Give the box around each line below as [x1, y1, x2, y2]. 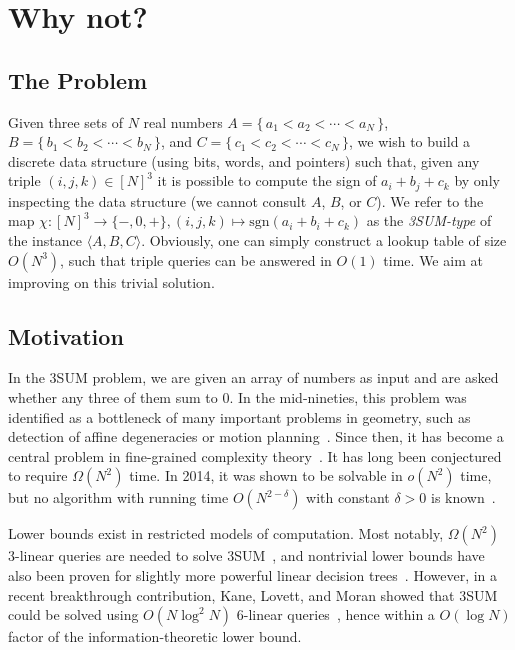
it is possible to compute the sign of [157, 170, 377, 191]
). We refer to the [376, 190, 484, 211]
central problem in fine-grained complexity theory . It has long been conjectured [8, 445, 502, 466]
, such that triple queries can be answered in [60, 249, 332, 270]
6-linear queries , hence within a [236, 604, 435, 625]
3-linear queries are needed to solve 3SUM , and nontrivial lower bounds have [8, 545, 485, 566]
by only [454, 170, 500, 191]
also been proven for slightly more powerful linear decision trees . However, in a [8, 564, 498, 585]
